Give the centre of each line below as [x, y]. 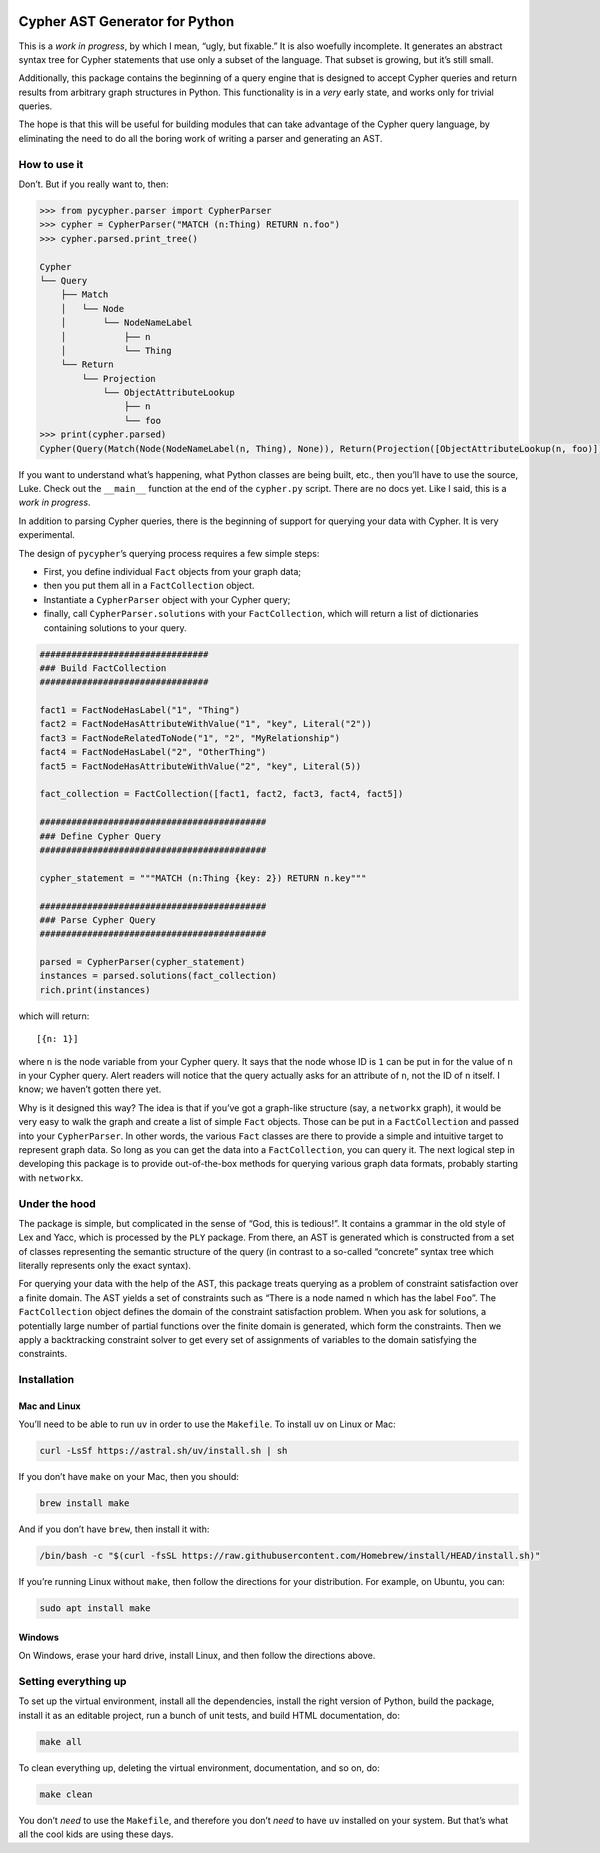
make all [61, 1741]
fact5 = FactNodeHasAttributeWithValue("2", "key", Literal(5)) [200, 766]
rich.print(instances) [95, 989]
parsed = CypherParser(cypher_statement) [142, 962]
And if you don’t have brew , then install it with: [114, 1529]
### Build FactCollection [103, 668]
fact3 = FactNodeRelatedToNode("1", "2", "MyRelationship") [190, 738]
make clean [66, 1794]
